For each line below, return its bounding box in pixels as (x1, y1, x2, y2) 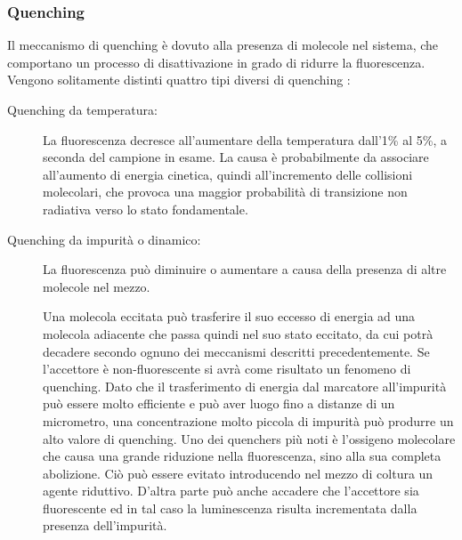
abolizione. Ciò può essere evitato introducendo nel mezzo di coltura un (43, 463, 434, 482)
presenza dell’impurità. (43, 516, 167, 535)
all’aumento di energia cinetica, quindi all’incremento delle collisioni (43, 165, 413, 183)
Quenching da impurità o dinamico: (7, 230, 201, 248)
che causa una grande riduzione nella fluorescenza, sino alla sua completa (43, 447, 442, 465)
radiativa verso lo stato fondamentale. (43, 199, 248, 218)
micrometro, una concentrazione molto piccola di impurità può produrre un (43, 411, 454, 430)
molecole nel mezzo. (43, 277, 150, 295)
